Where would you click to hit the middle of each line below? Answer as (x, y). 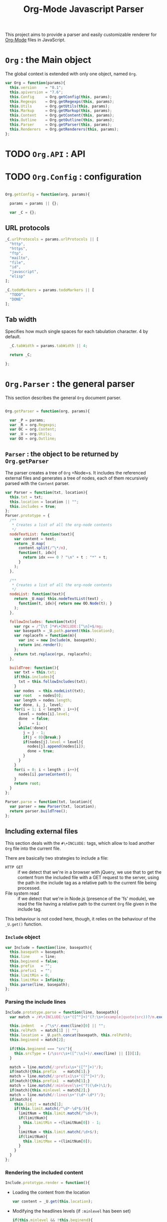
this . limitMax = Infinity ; (38, 980)
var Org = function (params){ (35, 83)
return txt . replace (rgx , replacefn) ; (53, 654)
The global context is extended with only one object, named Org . (71, 74)
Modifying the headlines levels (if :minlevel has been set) (72, 1211)
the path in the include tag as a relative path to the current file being (87, 883)
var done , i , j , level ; (39, 705)
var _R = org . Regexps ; (33, 425)
